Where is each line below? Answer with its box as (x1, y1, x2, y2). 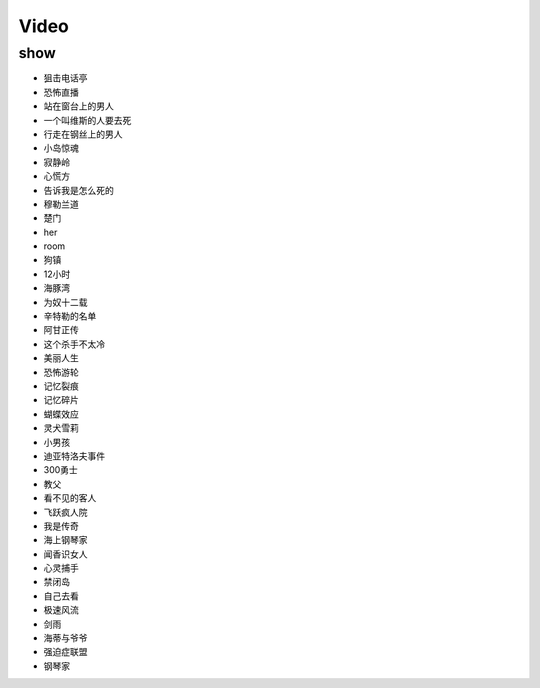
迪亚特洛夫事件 (43, 450, 105, 462)
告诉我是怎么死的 (43, 184, 114, 196)
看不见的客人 (43, 492, 97, 504)
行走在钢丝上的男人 (43, 128, 123, 140)
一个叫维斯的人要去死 (43, 114, 132, 126)
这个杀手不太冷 (43, 338, 105, 350)
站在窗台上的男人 (43, 100, 114, 112)
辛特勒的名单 (43, 310, 97, 322)
